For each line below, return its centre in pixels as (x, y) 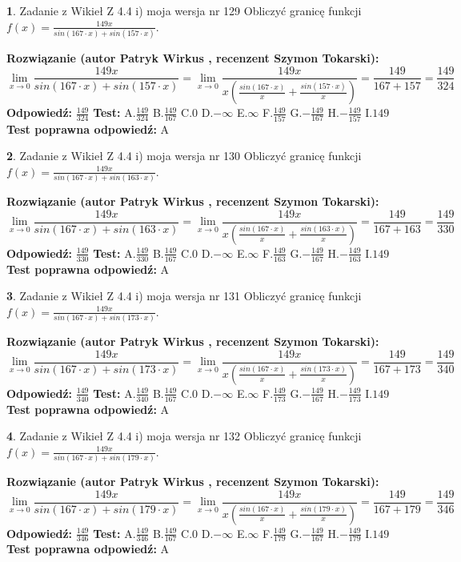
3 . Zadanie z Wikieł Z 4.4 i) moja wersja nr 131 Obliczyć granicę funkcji (184, 296)
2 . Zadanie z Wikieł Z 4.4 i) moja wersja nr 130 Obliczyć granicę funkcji (184, 156)
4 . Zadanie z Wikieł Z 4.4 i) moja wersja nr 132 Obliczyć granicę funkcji (184, 436)
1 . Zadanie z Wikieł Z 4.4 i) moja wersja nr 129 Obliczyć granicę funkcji (184, 10)
